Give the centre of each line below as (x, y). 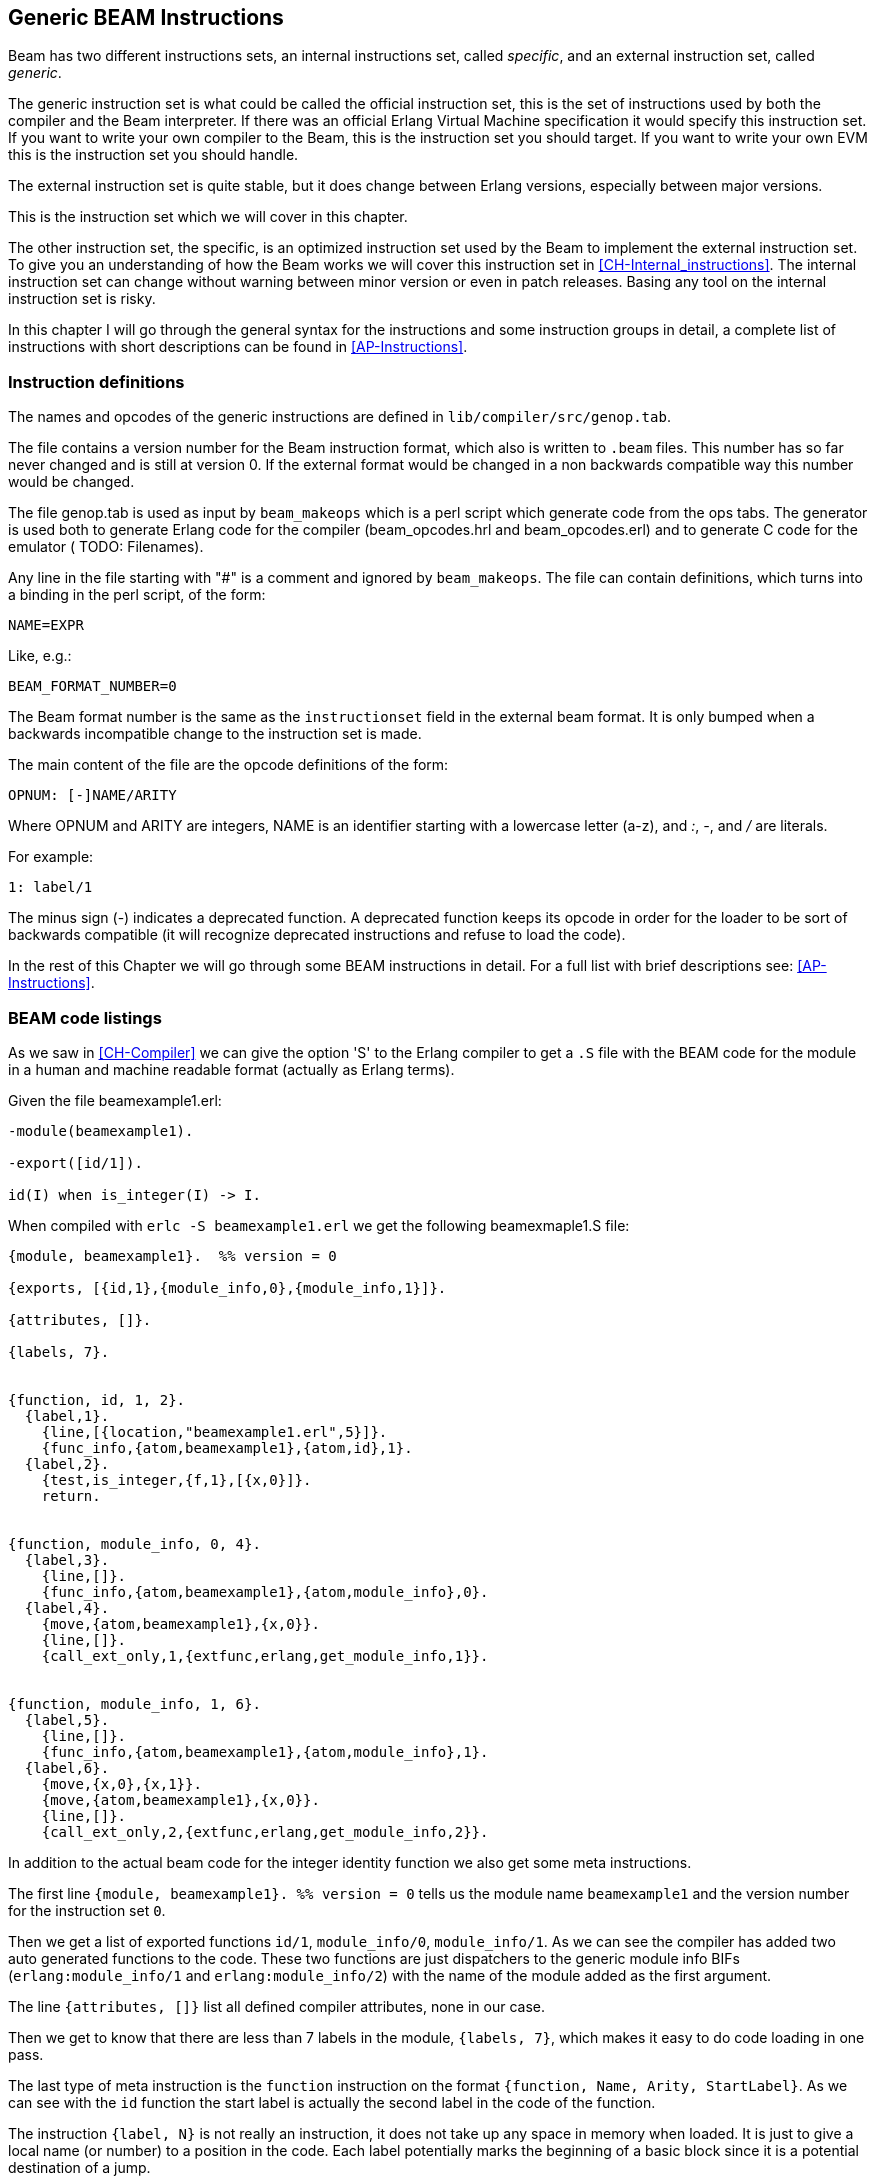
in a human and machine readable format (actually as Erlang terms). (231, 1069)
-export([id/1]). (75, 1162)
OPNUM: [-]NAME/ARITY (92, 795)
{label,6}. (67, 1767)
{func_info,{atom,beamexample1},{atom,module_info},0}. (265, 1591)
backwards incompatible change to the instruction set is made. (215, 734)
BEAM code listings (85, 1017)
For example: (51, 857)
